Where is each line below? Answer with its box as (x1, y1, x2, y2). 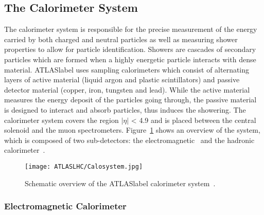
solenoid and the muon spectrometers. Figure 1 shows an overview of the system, (4, 124, 260, 135)
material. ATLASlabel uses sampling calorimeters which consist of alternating (4, 64, 250, 75)
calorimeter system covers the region (4, 114, 119, 125)
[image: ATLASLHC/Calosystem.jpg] (25, 163, 143, 170)
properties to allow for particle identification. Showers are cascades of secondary (4, 44, 256, 55)
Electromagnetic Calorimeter (4, 200, 127, 212)
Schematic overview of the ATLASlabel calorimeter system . (25, 177, 216, 188)
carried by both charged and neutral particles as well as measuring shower (4, 33, 238, 44)
